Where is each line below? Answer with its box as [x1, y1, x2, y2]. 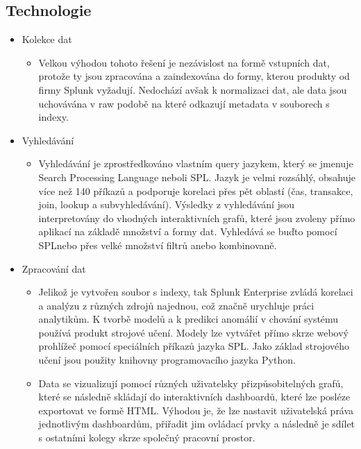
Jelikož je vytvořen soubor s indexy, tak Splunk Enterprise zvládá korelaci [38, 285, 353, 299]
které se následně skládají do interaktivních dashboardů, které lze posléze [38, 389, 351, 404]
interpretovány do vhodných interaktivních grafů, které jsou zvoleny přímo [38, 210, 355, 225]
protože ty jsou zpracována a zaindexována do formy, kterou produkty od [38, 69, 350, 83]
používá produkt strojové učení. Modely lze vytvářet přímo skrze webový [38, 325, 349, 339]
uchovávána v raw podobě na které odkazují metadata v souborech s [38, 96, 330, 110]
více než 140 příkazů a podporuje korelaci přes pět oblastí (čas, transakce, [38, 183, 353, 198]
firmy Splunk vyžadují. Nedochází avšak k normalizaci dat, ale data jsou [38, 82, 347, 96]
